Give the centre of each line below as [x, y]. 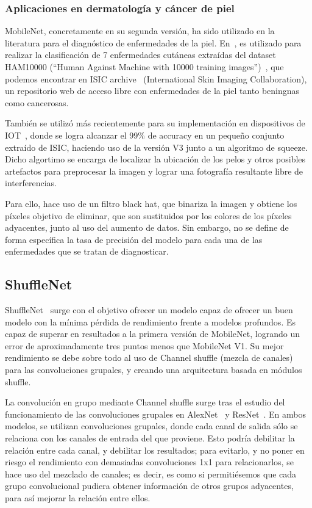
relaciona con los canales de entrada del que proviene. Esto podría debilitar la [150, 438]
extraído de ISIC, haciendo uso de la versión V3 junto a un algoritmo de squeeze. [156, 147]
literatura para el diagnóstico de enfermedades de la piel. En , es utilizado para [153, 42]
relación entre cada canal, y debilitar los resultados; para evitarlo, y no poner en [155, 450]
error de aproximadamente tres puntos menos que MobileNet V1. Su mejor [144, 345]
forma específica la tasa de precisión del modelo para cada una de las [134, 239]
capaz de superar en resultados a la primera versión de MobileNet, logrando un [152, 334]
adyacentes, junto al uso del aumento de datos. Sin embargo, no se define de [147, 227]
